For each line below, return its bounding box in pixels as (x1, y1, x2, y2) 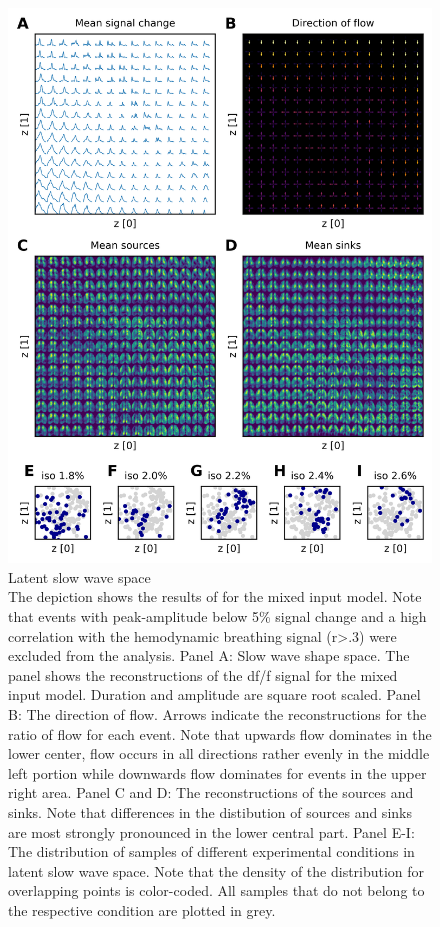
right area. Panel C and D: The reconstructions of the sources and (8, 782, 414, 803)
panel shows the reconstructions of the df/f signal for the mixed (8, 664, 398, 685)
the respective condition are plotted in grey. (8, 899, 276, 920)
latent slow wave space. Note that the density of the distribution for (8, 860, 425, 881)
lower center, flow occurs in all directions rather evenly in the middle (8, 743, 430, 764)
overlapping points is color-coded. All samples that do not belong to (8, 880, 425, 901)
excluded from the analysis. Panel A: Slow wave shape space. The (8, 645, 410, 666)
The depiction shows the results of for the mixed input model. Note (8, 586, 422, 607)
